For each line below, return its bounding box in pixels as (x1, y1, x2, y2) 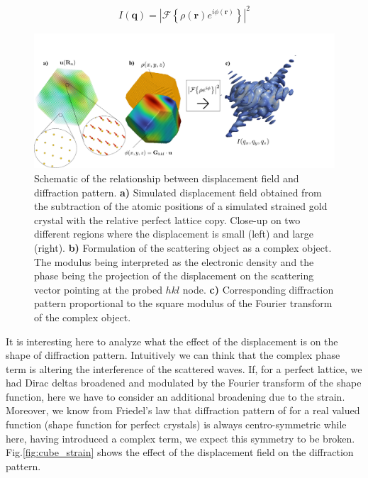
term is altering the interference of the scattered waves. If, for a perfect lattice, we (6, 361, 362, 376)
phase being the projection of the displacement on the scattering (34, 268, 314, 283)
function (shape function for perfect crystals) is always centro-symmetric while (6, 417, 347, 432)
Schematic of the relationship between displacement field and (34, 170, 299, 185)
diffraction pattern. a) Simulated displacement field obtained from (34, 184, 322, 199)
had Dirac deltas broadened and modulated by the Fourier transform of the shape (6, 375, 362, 390)
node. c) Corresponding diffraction (182, 282, 334, 296)
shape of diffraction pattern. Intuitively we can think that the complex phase (6, 348, 340, 362)
